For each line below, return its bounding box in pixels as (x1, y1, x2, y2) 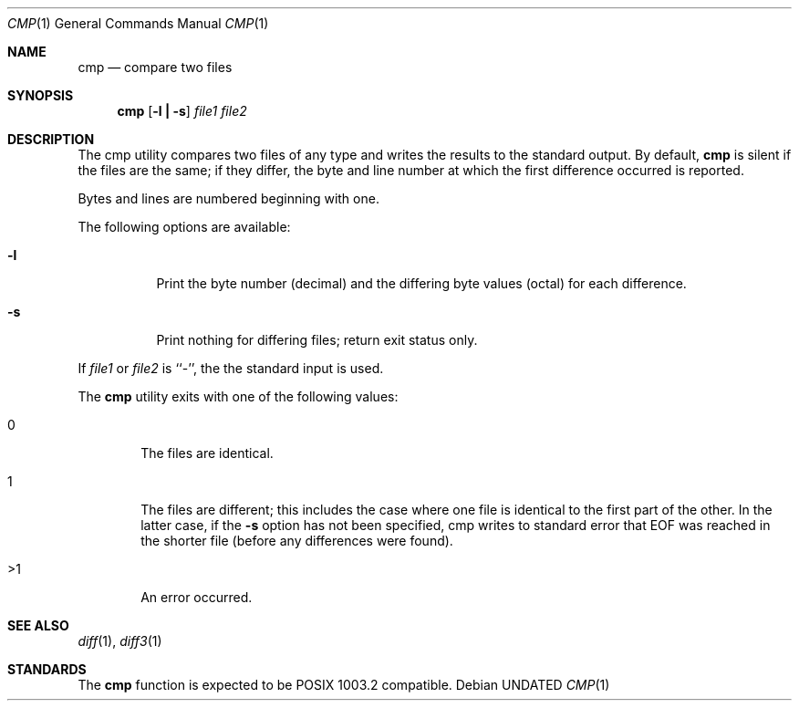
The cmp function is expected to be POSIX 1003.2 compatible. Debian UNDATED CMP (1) (78, 677, 610, 692)
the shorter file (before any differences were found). (140, 533, 453, 548)
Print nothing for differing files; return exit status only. (156, 332, 478, 348)
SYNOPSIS (7, 88, 74, 103)
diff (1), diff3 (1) (78, 633, 162, 649)
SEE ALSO (7, 618, 69, 633)
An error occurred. (140, 589, 253, 605)
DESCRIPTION (7, 131, 95, 147)
